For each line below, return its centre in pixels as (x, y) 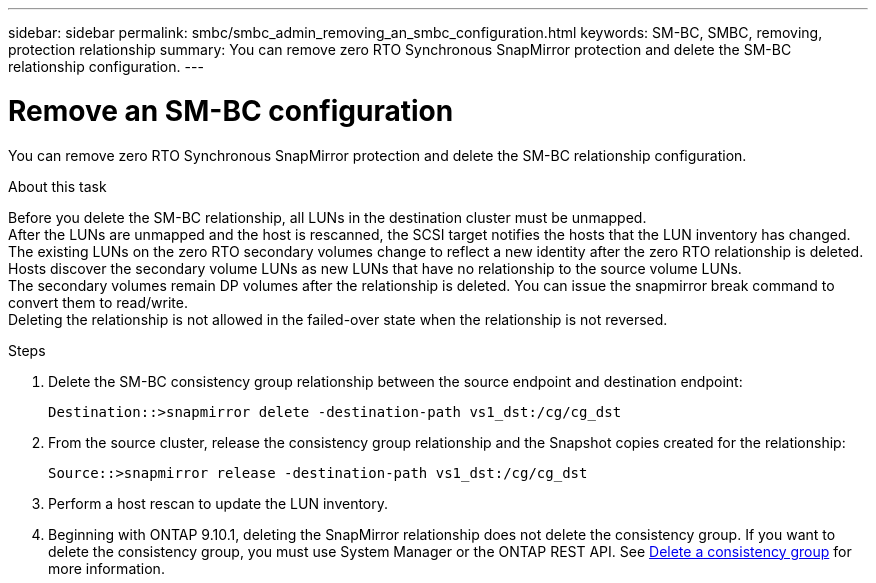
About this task (57, 186)
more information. (106, 568)
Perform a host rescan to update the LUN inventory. (218, 503)
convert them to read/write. (98, 302)
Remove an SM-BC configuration (231, 110)
